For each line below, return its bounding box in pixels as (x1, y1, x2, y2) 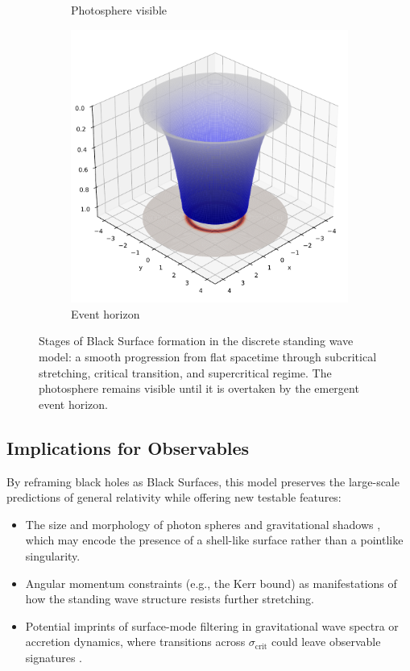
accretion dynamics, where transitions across (25, 633, 246, 650)
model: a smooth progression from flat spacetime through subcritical (39, 348, 377, 365)
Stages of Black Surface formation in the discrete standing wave (39, 332, 354, 349)
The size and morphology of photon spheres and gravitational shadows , (25, 515, 381, 532)
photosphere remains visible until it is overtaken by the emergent (39, 380, 359, 397)
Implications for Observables (6, 435, 250, 460)
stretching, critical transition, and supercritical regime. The (39, 364, 332, 381)
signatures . (25, 648, 83, 665)
